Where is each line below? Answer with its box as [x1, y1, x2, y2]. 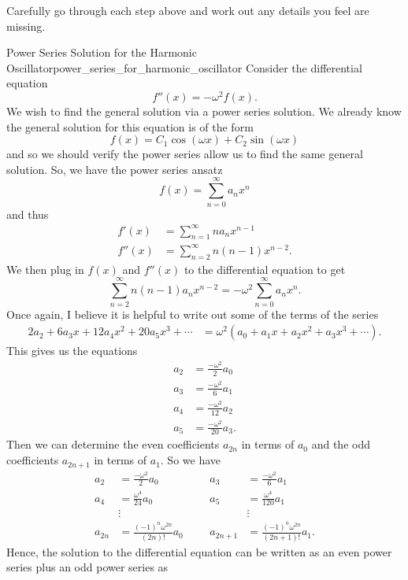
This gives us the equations [6, 342, 138, 359]
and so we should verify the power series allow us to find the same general [6, 146, 363, 162]
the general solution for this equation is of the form [6, 118, 254, 135]
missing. [6, 17, 46, 34]
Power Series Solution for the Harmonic [6, 44, 197, 61]
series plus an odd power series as [6, 559, 169, 575]
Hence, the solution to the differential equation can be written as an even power [6, 543, 392, 560]
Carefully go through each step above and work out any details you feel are [6, 2, 369, 18]
